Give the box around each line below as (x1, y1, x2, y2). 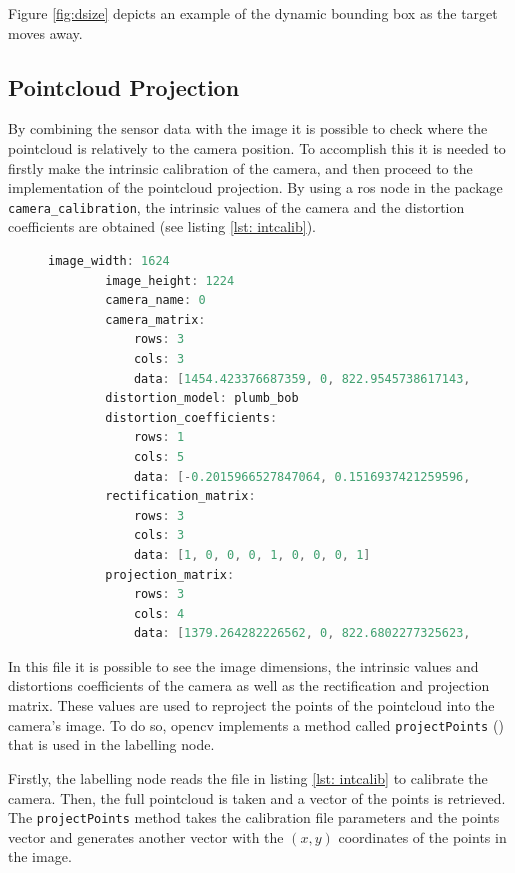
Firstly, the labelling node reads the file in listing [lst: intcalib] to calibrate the (8, 767, 488, 788)
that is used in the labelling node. (8, 734, 215, 755)
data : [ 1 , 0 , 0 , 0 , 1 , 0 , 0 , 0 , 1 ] (133, 547, 371, 562)
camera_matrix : (105, 312, 206, 327)
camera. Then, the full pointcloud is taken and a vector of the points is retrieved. (8, 787, 506, 808)
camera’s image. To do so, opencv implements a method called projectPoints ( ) (8, 714, 504, 735)
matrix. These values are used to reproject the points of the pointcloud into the (8, 695, 495, 716)
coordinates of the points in (338, 826, 507, 847)
